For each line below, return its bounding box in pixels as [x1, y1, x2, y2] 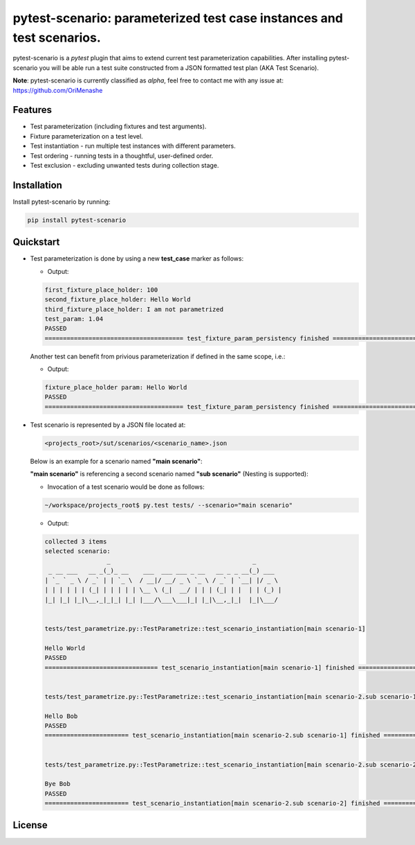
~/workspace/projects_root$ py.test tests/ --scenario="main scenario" [44, 501, 293, 509]
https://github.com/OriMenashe [12, 86, 103, 94]
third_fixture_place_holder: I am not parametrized [44, 305, 224, 313]
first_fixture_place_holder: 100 [44, 286, 158, 294]
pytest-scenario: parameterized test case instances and [12, 10, 344, 26]
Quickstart [12, 236, 60, 248]
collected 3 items [44, 537, 107, 546]
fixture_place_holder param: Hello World [44, 383, 187, 392]
